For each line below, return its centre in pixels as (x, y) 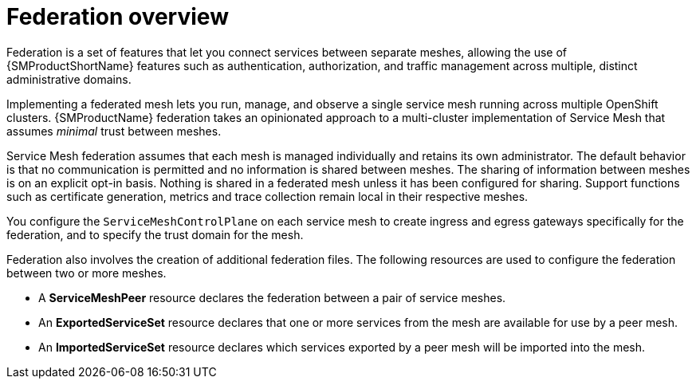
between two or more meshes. (87, 273)
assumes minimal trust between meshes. (114, 131)
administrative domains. (69, 79)
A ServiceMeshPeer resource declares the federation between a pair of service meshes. (272, 297)
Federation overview (118, 17)
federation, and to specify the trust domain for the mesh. (155, 234)
